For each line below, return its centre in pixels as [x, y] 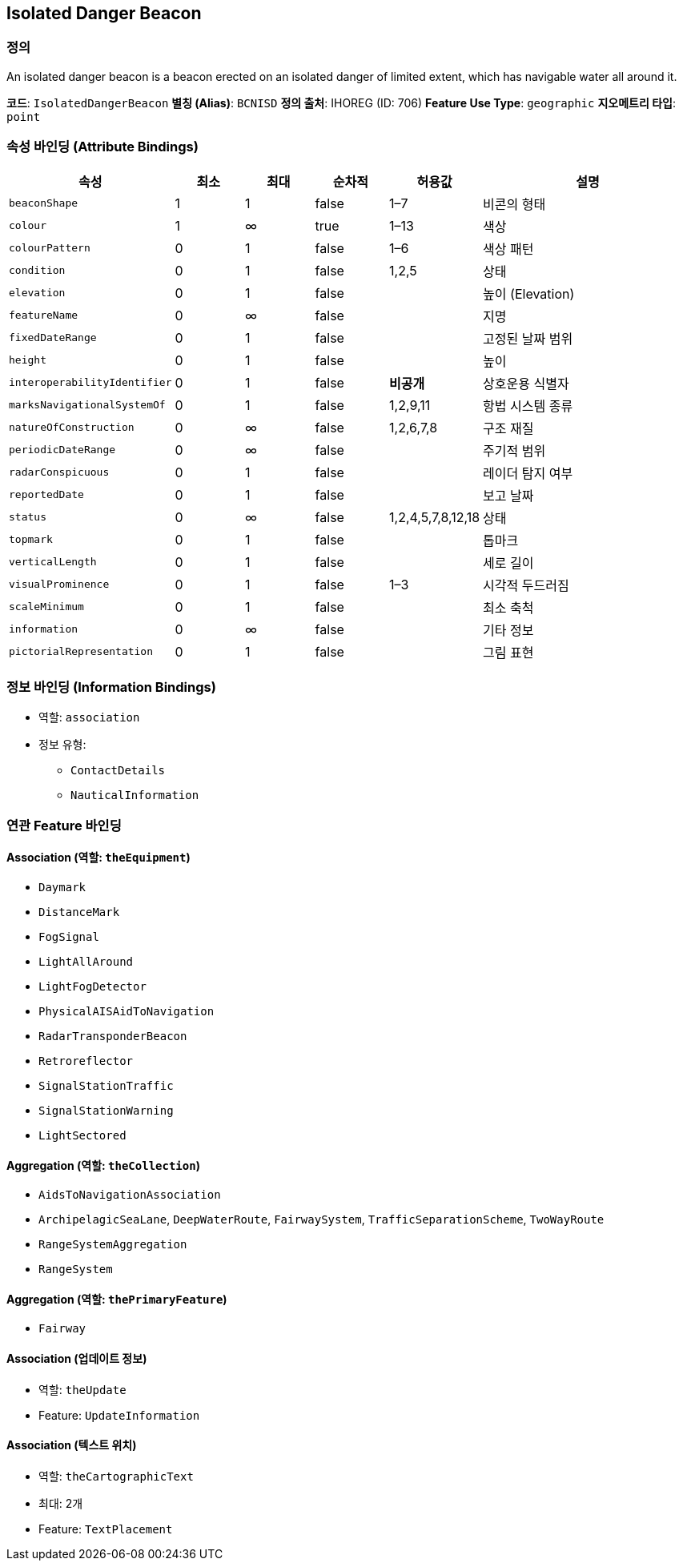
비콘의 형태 [514, 204]
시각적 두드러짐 [526, 585]
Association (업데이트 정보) [77, 1358]
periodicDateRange [62, 450]
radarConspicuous [59, 472]
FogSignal [69, 936]
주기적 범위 [514, 450]
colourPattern [50, 248]
